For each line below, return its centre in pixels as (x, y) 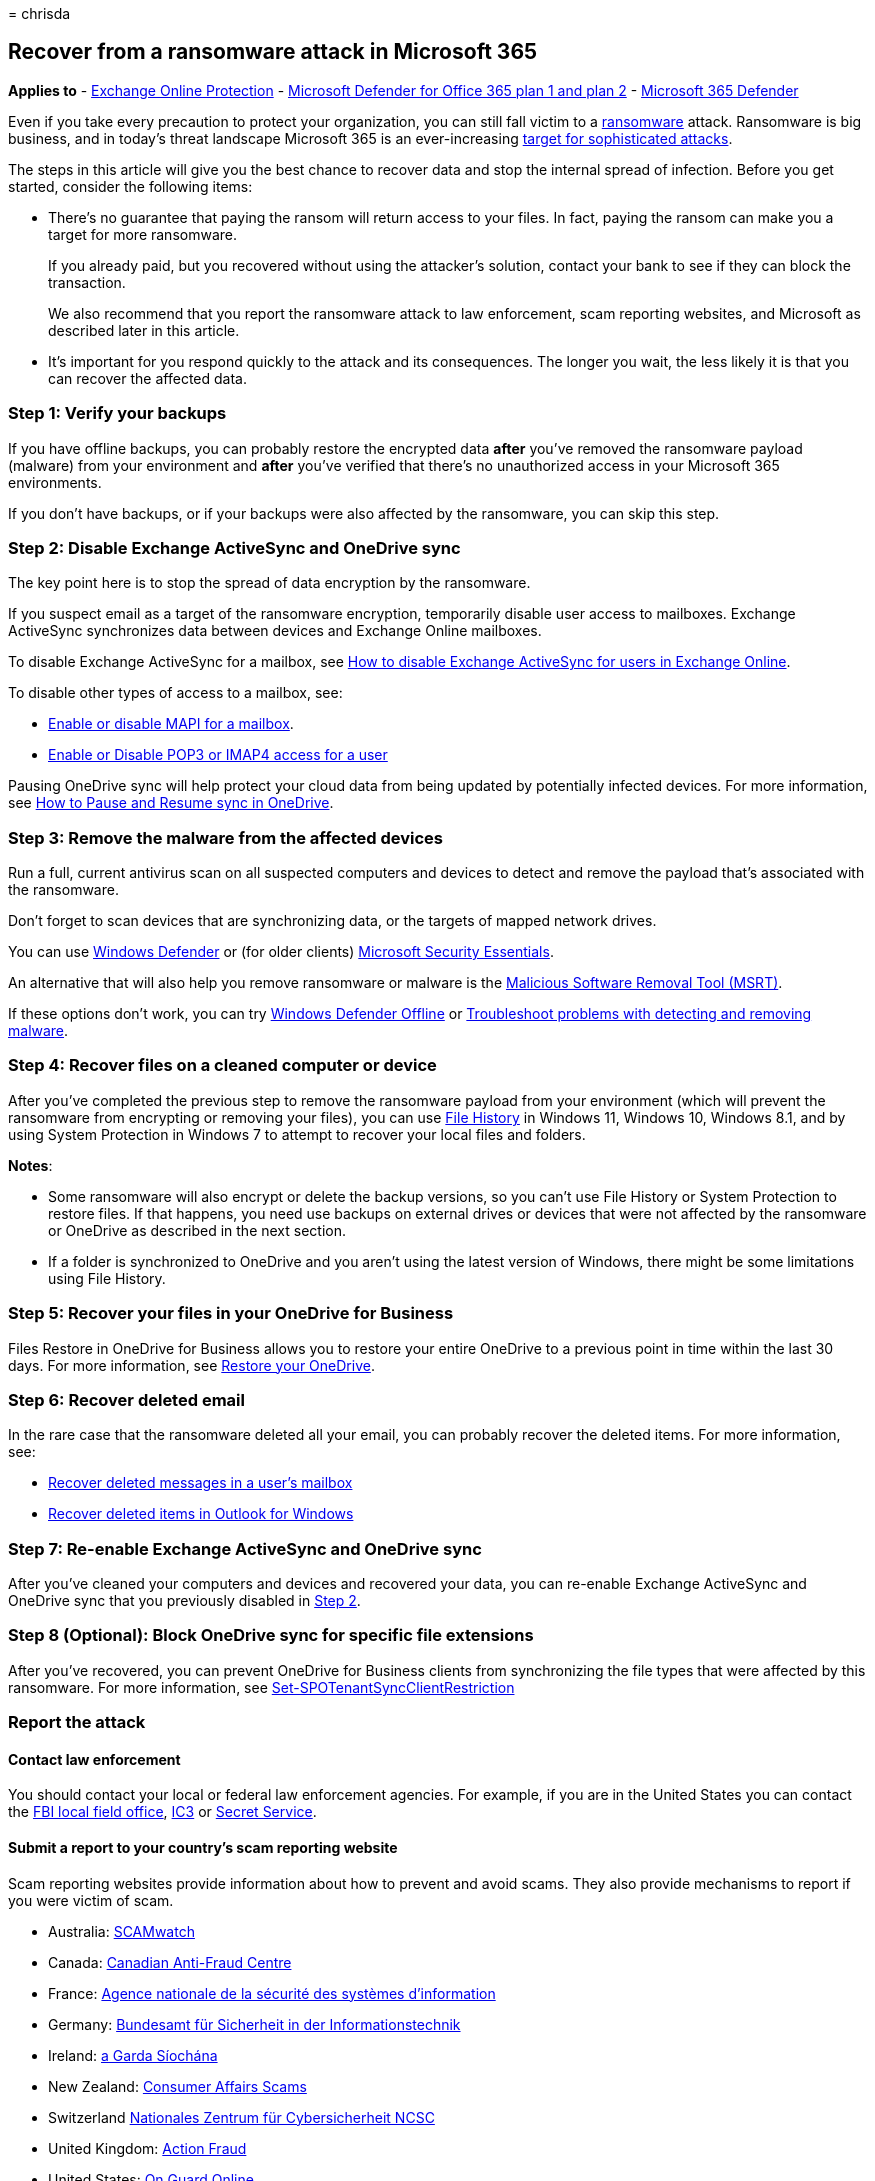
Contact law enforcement (94, 1759)
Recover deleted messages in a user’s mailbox (200, 1483)
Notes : (30, 1165)
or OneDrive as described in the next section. (197, 1230)
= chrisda (39, 13)
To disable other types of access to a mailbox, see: (175, 693)
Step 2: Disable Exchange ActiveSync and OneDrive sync (234, 547)
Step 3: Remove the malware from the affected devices (226, 837)
